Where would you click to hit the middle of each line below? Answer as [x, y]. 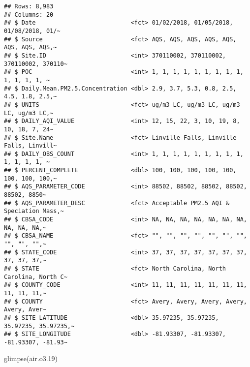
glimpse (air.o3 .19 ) [31, 358]
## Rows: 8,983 [29, 6]
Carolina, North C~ [36, 277]
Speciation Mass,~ [34, 211]
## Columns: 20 [29, 15]
